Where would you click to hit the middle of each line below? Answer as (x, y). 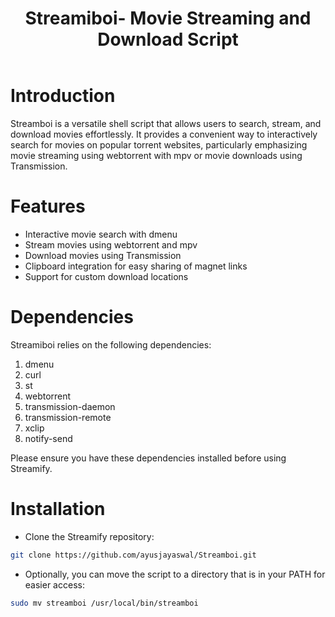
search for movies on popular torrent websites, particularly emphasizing (159, 144)
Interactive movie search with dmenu (101, 234)
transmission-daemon (70, 406)
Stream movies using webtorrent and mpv (111, 244)
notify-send (48, 438)
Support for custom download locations (106, 276)
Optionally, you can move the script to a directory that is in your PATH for (175, 574)
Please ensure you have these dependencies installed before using (148, 458)
